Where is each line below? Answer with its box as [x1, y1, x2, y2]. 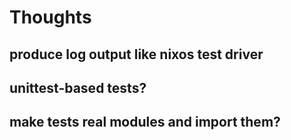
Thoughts [9, 6, 92, 29]
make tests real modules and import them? [9, 114, 281, 131]
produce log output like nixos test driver [9, 46, 264, 63]
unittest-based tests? [9, 79, 147, 96]
